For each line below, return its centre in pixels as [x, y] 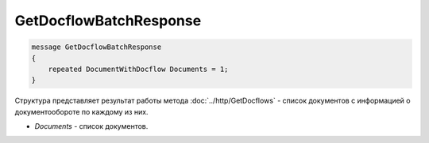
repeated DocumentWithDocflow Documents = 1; [138, 69]
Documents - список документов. [91, 126]
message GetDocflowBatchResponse [97, 47]
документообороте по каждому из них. [81, 111]
